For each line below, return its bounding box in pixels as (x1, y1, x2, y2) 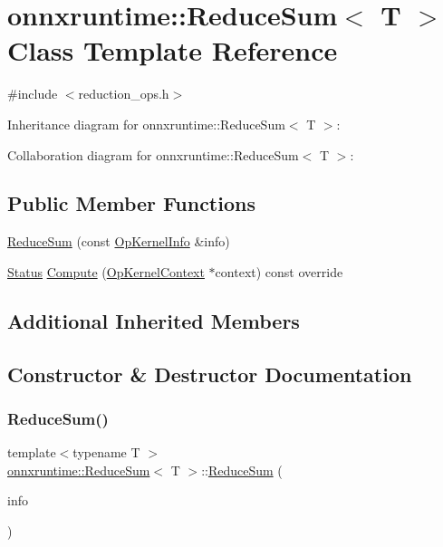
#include (7, 84, 58, 103)
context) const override (215, 262, 343, 281)
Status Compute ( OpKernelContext (7, 262, 205, 281)
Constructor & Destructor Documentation (7, 360, 412, 388)
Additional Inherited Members (7, 306, 300, 334)
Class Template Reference (7, 32, 338, 69)
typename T (72, 443, 140, 462)
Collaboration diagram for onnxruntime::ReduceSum (7, 145, 299, 164)
